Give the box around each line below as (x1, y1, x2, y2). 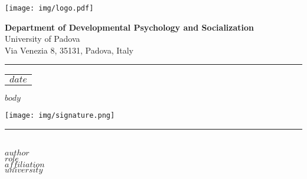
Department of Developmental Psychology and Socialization (5, 21, 254, 33)
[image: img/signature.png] (5, 111, 115, 120)
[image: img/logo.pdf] (5, 4, 94, 12)
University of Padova (5, 32, 80, 45)
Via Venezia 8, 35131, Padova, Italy (5, 44, 133, 56)
